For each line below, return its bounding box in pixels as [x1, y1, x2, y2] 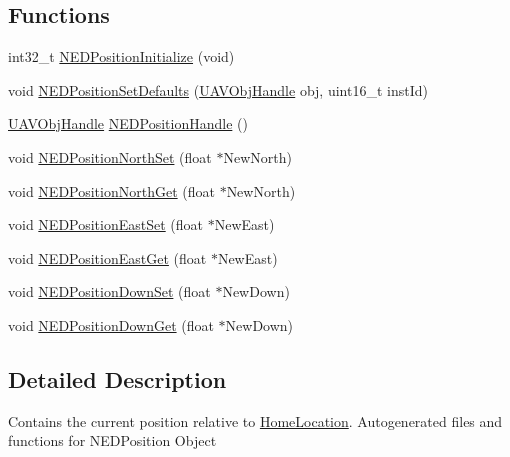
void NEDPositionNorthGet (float [8, 180, 215, 201]
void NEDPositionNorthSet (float [8, 146, 212, 167]
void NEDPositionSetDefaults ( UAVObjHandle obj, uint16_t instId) [8, 79, 428, 100]
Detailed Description [8, 363, 227, 394]
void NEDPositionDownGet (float [8, 314, 214, 335]
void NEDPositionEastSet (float [8, 214, 204, 235]
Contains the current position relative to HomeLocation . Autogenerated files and [8, 410, 503, 431]
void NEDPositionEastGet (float [8, 247, 207, 268]
